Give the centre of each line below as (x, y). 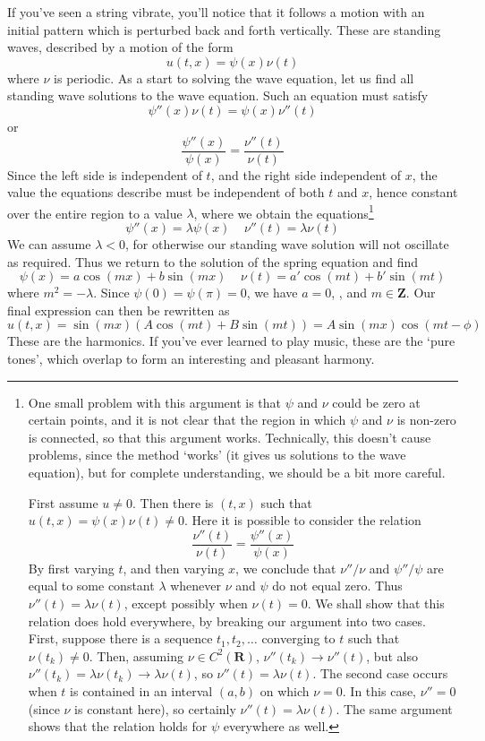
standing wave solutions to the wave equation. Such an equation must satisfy (218, 95)
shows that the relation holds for (118, 726)
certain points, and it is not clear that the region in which (187, 420)
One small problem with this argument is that (155, 402)
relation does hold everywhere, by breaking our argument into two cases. (227, 620)
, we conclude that (286, 568)
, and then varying (174, 568)
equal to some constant (91, 586)
